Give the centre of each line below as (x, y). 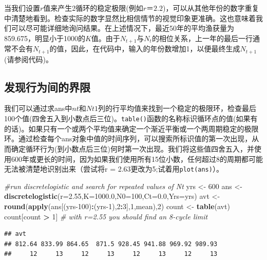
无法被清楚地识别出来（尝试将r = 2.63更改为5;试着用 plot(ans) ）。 (114, 169)
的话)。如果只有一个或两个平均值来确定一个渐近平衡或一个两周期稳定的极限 (131, 128)
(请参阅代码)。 (28, 59)
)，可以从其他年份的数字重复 (211, 8)
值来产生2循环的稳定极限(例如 (93, 8)
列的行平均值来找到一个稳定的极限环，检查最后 (177, 108)
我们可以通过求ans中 (38, 108)
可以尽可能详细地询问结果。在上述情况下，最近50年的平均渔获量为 (122, 28)
